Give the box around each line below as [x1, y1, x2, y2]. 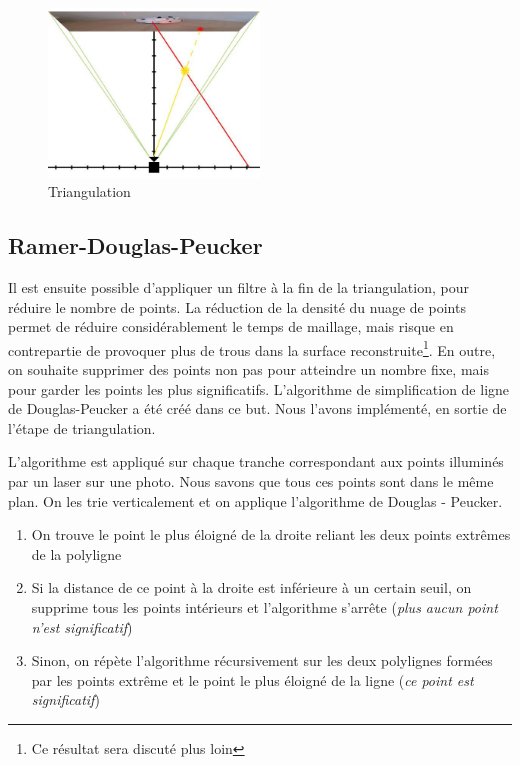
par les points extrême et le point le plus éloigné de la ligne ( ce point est [31, 669, 474, 690]
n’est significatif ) [31, 616, 133, 637]
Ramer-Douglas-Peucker [8, 230, 263, 261]
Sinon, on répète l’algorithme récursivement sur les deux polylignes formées [31, 650, 493, 671]
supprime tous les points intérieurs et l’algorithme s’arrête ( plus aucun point [31, 596, 498, 617]
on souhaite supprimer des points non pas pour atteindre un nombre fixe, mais [8, 359, 489, 380]
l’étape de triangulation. [8, 417, 156, 438]
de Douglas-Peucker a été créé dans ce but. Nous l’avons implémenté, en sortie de [8, 398, 507, 419]
